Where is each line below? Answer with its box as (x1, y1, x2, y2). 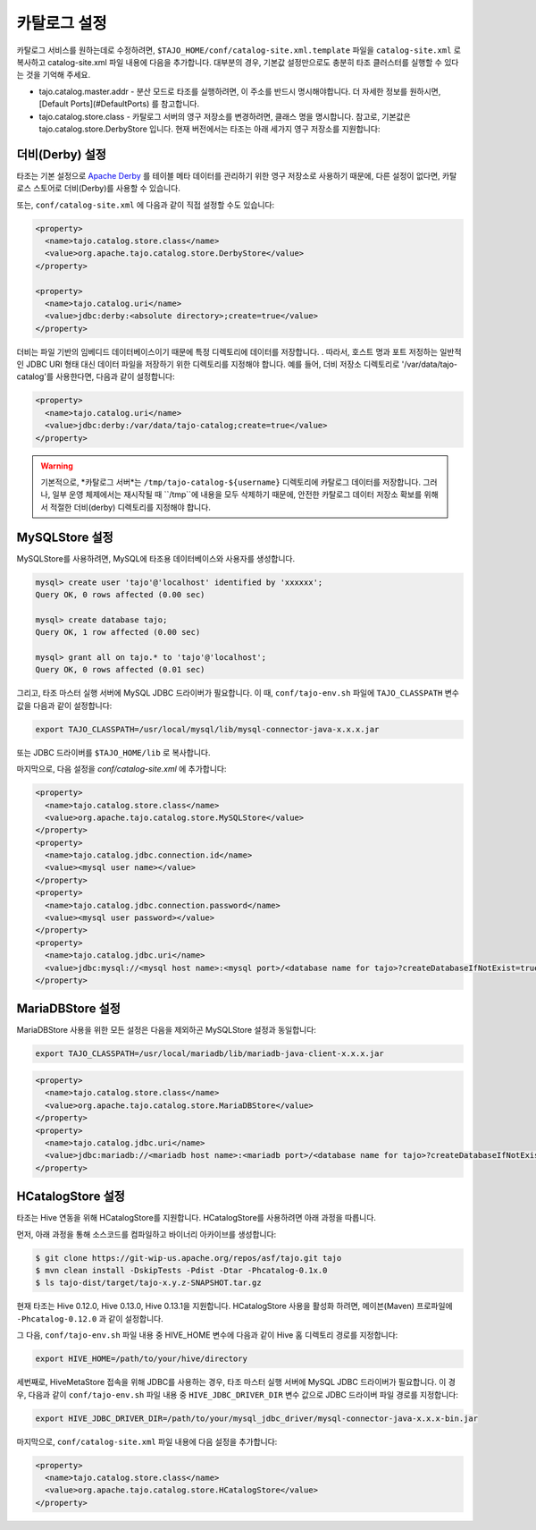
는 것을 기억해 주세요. (16, 70, 91, 80)
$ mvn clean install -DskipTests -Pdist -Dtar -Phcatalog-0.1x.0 (35, 1265, 328, 1276)
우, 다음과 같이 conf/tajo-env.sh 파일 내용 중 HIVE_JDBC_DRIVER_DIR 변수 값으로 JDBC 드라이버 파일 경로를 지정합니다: (16, 1389, 459, 1399)
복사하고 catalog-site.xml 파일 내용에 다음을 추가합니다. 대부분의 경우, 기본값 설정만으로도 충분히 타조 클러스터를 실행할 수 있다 (16, 56, 459, 67)
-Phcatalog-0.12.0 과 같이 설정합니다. (16, 1313, 164, 1323)
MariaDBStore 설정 (16, 1002, 121, 1017)
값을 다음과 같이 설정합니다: (16, 700, 113, 711)
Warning (40, 461, 73, 471)
